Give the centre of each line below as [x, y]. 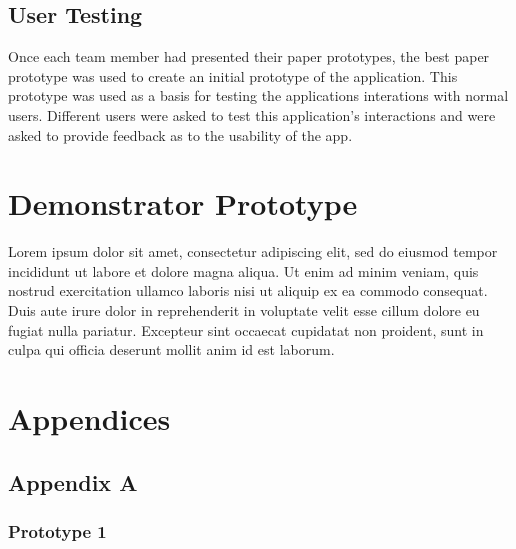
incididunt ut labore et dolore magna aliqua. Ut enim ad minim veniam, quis [243, 270]
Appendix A [73, 481]
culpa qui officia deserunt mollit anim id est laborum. [171, 349]
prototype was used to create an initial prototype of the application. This [233, 75]
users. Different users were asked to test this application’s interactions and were [252, 114]
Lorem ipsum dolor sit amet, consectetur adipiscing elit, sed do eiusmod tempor [253, 251]
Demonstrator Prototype [183, 203]
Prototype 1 [57, 530]
